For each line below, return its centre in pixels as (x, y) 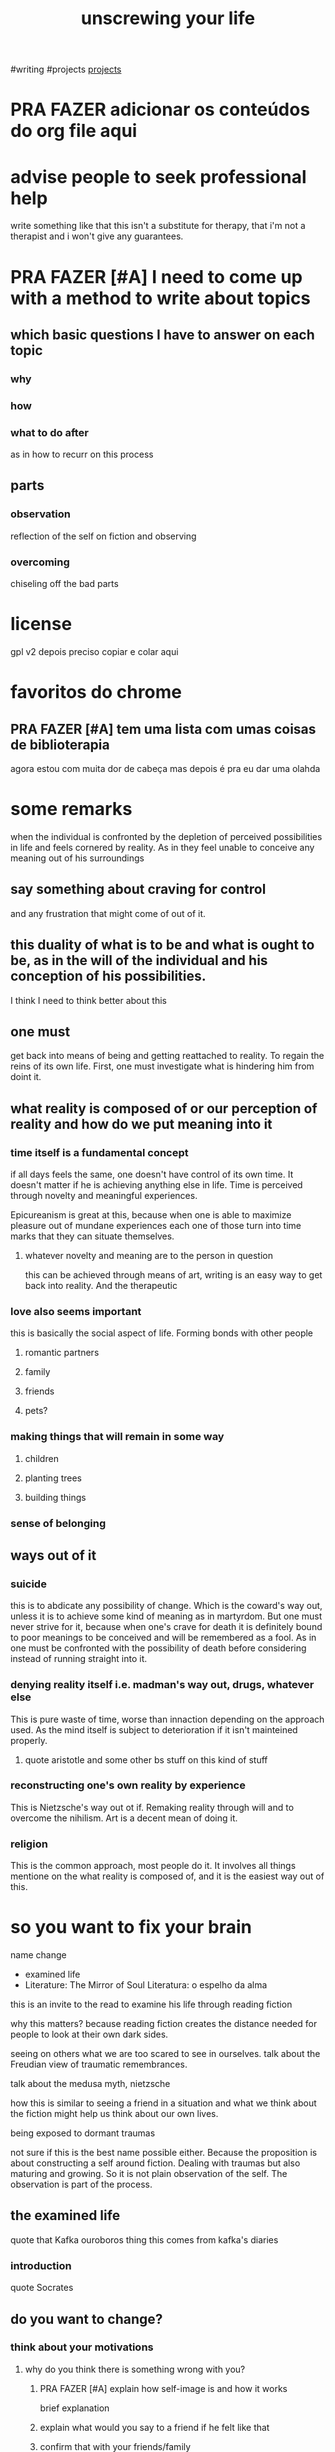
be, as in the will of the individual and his (139, 960)
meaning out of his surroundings (77, 858)
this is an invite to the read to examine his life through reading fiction (151, 2004)
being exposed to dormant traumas (83, 2133)
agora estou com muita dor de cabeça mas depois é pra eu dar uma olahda (165, 768)
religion (29, 1844)
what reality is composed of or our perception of (164, 1108)
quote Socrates (42, 2288)
